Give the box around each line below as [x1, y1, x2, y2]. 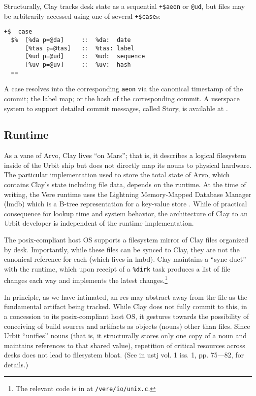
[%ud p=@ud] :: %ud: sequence [25, 53, 145, 60]
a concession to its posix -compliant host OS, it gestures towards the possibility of [4, 311, 249, 321]
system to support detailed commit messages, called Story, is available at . [4, 103, 228, 113]
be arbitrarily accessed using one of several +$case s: [4, 10, 161, 21]
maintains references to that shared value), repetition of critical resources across [4, 340, 245, 350]
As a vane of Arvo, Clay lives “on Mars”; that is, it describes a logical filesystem [4, 150, 246, 160]
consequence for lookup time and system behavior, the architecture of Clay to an [4, 208, 248, 218]
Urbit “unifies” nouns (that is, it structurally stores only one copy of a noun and [4, 330, 247, 341]
